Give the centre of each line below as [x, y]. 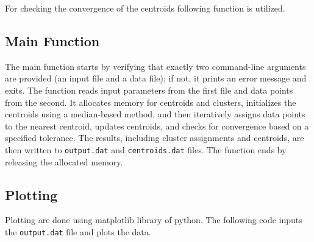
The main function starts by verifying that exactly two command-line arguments [155, 66]
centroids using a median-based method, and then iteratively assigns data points [155, 114]
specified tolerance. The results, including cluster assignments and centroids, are [155, 138]
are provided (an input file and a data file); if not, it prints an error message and [156, 78]
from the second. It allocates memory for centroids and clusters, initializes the [151, 102]
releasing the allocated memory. [64, 161]
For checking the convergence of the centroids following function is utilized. [145, 8]
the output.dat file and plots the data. [78, 232]
